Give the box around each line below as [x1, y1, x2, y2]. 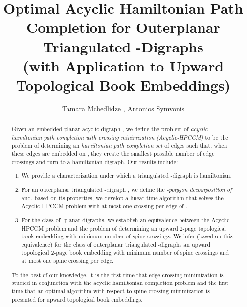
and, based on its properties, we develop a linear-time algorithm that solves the [22, 193, 224, 202]
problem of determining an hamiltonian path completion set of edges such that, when [11, 141, 227, 149]
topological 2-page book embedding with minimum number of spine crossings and [22, 248, 229, 257]
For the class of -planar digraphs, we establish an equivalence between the [22, 215, 210, 224]
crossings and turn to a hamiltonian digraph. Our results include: [11, 157, 178, 165]
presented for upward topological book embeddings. [11, 295, 143, 303]
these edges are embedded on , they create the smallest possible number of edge [11, 149, 215, 158]
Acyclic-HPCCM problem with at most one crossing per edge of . [22, 202, 187, 210]
